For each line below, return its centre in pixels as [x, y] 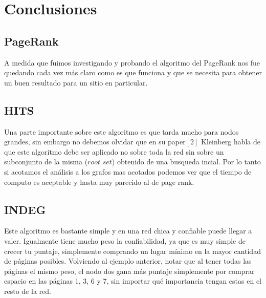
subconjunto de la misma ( [46, 162]
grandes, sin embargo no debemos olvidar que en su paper [95, 142]
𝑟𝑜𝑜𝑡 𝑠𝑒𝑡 [100, 163]
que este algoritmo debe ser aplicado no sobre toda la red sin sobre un [114, 151]
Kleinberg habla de [231, 142]
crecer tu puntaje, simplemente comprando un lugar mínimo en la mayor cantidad [132, 251]
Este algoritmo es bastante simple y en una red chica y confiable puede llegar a [128, 231]
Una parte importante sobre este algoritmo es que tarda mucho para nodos [121, 131]
